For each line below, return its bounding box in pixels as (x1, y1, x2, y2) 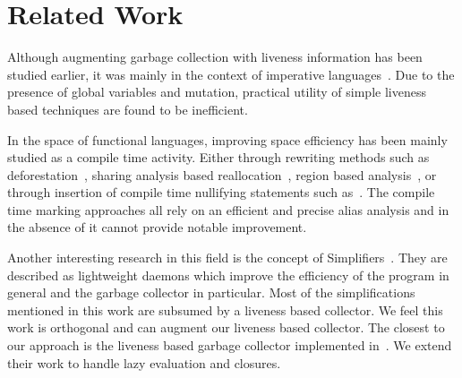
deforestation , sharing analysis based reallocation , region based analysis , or (7, 165, 437, 184)
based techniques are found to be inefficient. (7, 99, 248, 118)
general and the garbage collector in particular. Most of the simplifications (7, 283, 415, 302)
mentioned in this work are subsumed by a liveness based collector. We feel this (7, 300, 443, 319)
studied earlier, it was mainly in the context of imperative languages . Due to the (7, 64, 455, 83)
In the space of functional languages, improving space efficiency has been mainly (7, 130, 448, 149)
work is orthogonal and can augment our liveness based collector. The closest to (7, 318, 445, 337)
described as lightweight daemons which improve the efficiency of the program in (7, 265, 449, 284)
